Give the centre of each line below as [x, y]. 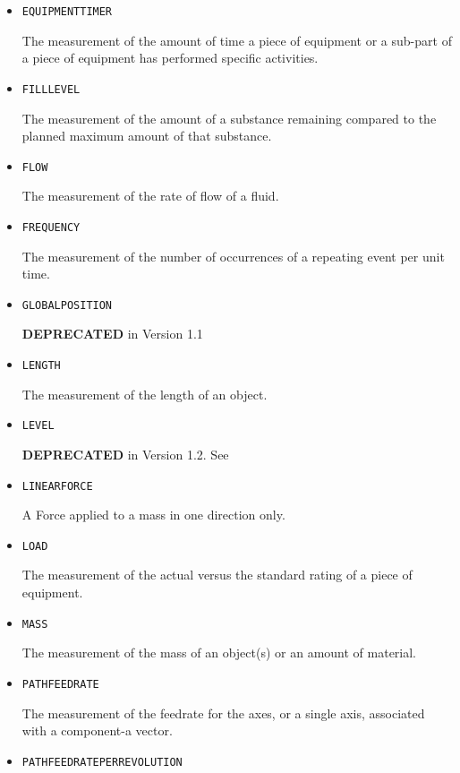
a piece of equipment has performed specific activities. [170, 58]
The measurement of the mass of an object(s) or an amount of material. [219, 653]
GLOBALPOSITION [67, 305]
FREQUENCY [51, 227]
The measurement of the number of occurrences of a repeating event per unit [233, 256]
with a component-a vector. [97, 730]
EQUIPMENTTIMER [67, 12]
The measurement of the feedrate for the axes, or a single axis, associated [223, 713]
